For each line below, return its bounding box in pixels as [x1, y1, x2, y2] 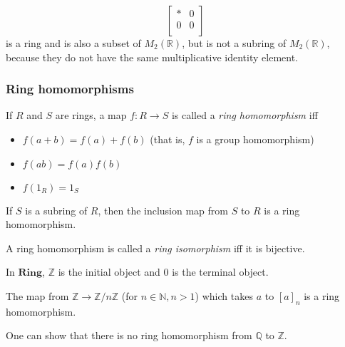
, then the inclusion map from [98, 202, 229, 217]
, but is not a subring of [182, 36, 287, 50]
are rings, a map [55, 108, 127, 123]
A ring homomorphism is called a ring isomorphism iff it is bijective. [6, 240, 305, 255]
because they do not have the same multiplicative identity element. [6, 49, 299, 64]
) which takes [195, 288, 253, 303]
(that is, [150, 132, 185, 146]
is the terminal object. [172, 264, 269, 279]
